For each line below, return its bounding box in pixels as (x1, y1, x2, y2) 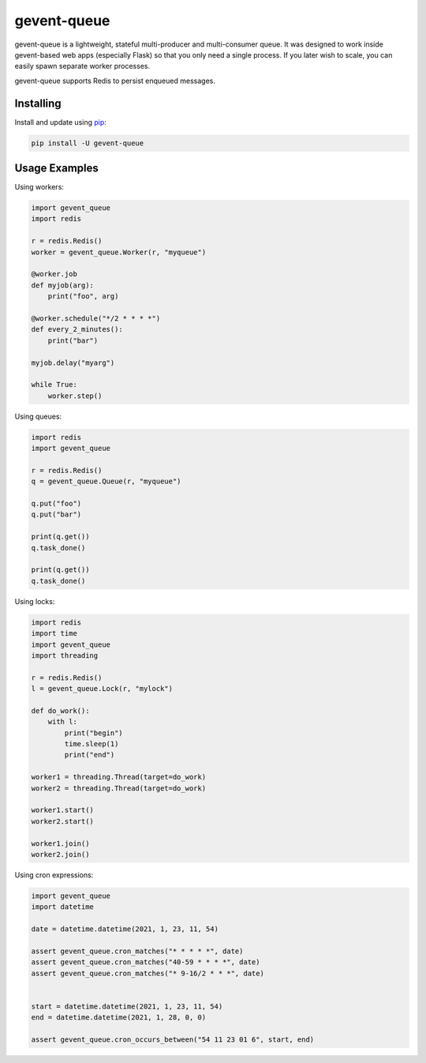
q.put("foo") (31, 499, 82, 509)
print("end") (64, 750, 115, 760)
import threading (31, 651, 99, 659)
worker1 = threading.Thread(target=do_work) (31, 772, 207, 782)
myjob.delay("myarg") (31, 358, 115, 367)
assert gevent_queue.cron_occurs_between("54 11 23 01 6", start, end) (31, 1035, 315, 1044)
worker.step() (47, 391, 103, 400)
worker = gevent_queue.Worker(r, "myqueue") (31, 247, 207, 257)
